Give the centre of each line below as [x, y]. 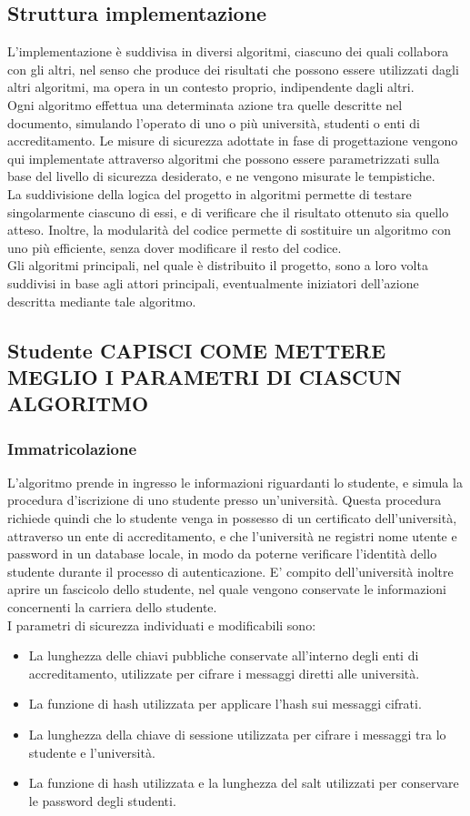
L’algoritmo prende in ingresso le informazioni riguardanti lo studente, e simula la [235, 482]
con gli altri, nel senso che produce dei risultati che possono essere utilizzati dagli [233, 69]
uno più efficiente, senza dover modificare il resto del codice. [175, 247]
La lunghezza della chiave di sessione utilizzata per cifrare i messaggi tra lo [237, 735]
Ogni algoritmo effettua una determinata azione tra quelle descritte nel [205, 104]
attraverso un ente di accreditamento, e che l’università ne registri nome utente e [232, 535]
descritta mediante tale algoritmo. [102, 301]
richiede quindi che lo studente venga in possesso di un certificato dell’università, [232, 518]
